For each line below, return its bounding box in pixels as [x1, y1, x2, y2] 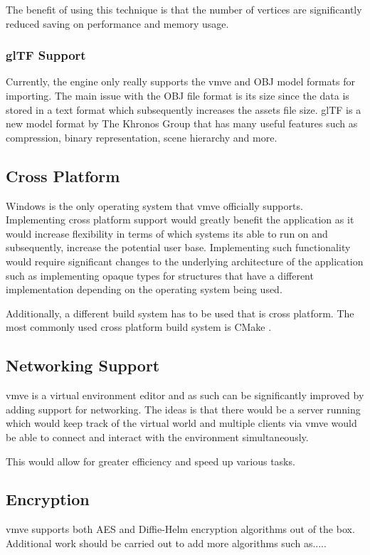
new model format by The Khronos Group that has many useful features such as [6, 116, 358, 131]
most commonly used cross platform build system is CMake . [6, 319, 272, 334]
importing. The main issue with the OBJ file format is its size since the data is [6, 88, 349, 102]
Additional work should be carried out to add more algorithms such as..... [6, 535, 327, 550]
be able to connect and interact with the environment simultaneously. [6, 429, 309, 444]
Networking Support [6, 354, 160, 376]
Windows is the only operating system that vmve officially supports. [6, 198, 303, 213]
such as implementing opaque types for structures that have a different [6, 268, 314, 282]
